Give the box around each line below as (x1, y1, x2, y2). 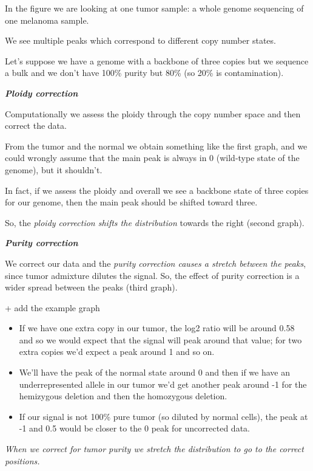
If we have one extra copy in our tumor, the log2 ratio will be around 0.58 (19, 321, 295, 334)
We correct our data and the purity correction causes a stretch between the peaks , (5, 256, 306, 269)
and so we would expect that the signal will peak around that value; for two (19, 333, 302, 346)
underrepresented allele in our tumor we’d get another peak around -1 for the (19, 377, 307, 390)
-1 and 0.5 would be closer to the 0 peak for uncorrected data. (19, 422, 250, 435)
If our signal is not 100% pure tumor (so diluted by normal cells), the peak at (19, 410, 308, 422)
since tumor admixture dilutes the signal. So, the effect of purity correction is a (5, 269, 300, 281)
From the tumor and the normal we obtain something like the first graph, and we (5, 139, 308, 152)
